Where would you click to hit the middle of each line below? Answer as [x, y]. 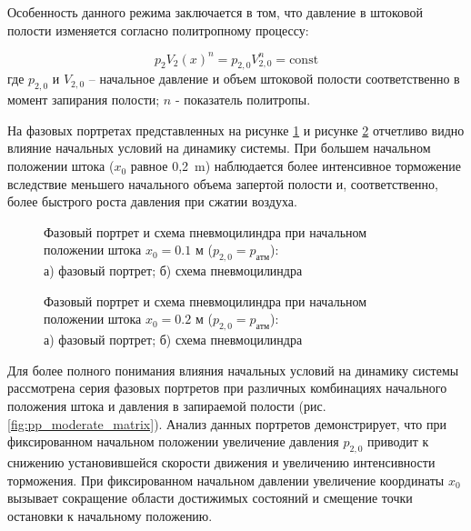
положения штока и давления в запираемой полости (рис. [167, 406]
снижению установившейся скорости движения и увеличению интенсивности [221, 461]
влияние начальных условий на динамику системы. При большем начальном [219, 148]
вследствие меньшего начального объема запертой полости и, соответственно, [223, 183]
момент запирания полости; [84, 100]
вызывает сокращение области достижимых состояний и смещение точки [210, 498]
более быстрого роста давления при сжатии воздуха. [152, 201]
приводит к [398, 441]
